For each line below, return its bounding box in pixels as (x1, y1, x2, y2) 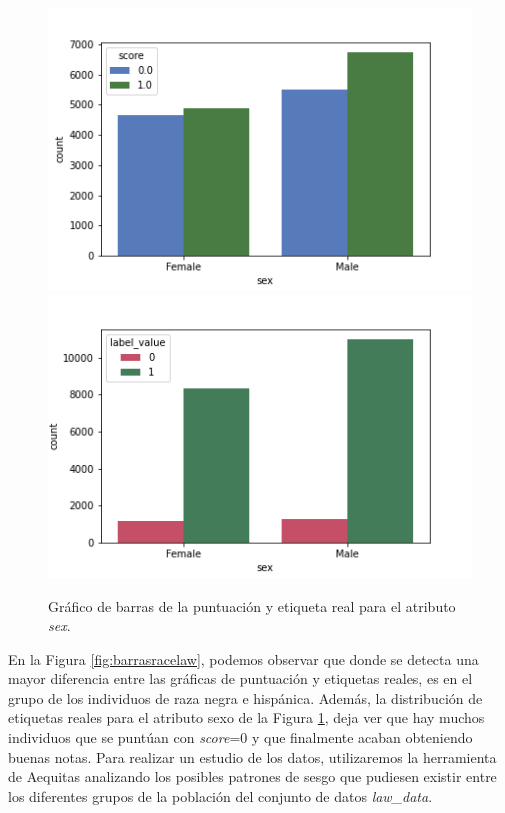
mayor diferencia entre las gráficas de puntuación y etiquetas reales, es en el (8, 668, 473, 689)
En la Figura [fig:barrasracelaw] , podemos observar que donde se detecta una (8, 648, 479, 669)
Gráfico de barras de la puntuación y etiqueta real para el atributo (48, 595, 456, 616)
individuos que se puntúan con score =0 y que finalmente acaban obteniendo (8, 727, 473, 748)
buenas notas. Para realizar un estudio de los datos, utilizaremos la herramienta (8, 746, 497, 767)
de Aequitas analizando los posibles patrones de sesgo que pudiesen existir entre (8, 766, 497, 787)
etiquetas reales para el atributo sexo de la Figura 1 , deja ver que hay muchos (8, 707, 485, 728)
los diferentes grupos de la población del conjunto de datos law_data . (8, 785, 433, 806)
